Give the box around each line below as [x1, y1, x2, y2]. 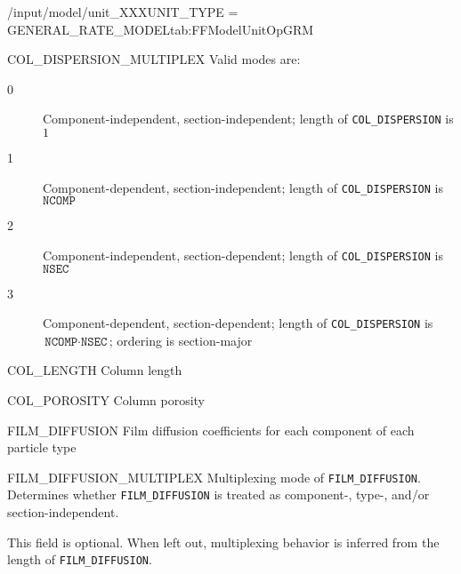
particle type [7, 438, 77, 457]
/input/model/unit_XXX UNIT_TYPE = [7, 3, 239, 20]
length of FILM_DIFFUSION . [7, 550, 152, 569]
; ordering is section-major [109, 331, 253, 349]
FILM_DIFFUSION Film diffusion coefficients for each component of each [7, 420, 415, 439]
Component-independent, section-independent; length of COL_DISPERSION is [43, 109, 454, 128]
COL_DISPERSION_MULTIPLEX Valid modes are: [7, 50, 301, 68]
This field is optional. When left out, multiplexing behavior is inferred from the [7, 532, 440, 551]
